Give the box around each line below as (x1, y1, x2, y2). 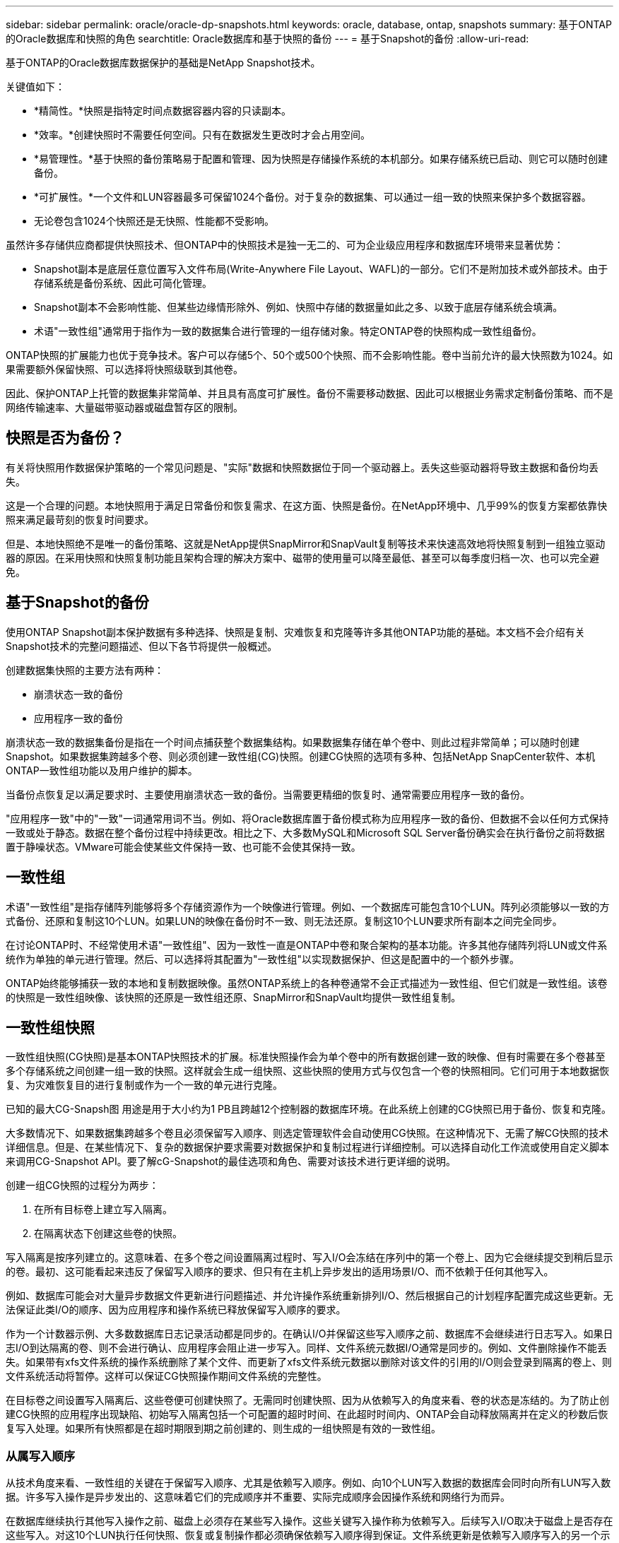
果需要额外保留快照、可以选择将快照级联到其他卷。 (6, 363, 243, 375)
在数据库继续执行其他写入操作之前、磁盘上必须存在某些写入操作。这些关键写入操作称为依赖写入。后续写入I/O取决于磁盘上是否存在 (6, 1515, 613, 1527)
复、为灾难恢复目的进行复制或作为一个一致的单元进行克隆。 (6, 1079, 283, 1092)
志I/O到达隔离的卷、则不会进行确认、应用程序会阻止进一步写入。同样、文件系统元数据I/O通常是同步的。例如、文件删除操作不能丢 (6, 1342, 608, 1354)
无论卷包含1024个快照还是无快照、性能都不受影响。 (34, 215, 274, 227)
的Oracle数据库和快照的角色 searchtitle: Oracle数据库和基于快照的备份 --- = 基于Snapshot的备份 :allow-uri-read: (6, 32, 529, 45)
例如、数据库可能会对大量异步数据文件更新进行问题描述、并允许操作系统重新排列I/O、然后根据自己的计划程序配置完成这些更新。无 (6, 1289, 613, 1302)
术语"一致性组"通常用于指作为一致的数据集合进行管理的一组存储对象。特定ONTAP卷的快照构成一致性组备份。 (34, 325, 542, 337)
